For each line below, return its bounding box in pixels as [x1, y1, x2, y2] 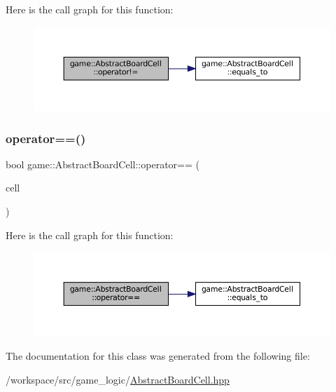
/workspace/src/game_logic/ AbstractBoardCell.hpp [6, 372, 230, 386]
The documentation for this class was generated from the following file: [6, 349, 310, 363]
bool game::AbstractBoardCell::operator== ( [6, 156, 199, 171]
